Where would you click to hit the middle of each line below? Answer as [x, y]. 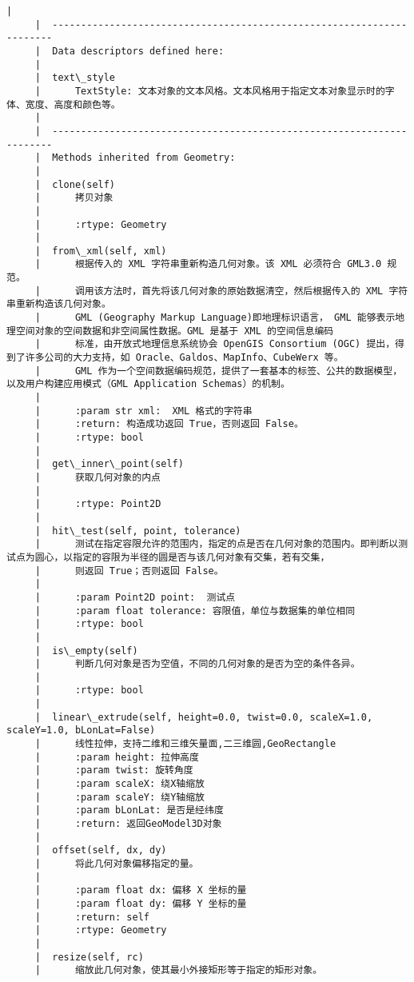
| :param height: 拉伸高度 [117, 757]
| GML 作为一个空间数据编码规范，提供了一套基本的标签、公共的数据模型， [219, 371]
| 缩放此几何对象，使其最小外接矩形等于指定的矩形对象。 [179, 970]
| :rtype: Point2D [98, 504]
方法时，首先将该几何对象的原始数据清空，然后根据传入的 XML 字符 [256, 291]
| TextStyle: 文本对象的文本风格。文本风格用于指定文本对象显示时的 [210, 91]
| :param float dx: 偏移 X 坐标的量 [141, 890]
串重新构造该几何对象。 [59, 304]
